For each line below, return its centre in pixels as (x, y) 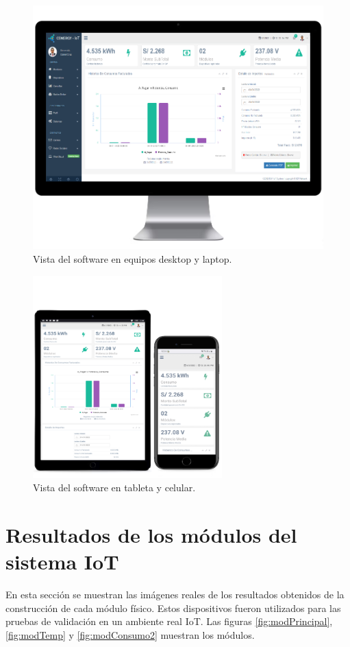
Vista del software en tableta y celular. (114, 487)
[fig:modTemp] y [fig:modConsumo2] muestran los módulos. (130, 634)
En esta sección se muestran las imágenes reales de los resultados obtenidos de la (175, 595)
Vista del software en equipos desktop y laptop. (133, 259)
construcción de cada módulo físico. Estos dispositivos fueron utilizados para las (173, 608)
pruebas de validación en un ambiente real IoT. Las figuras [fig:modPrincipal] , (169, 621)
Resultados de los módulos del (151, 535)
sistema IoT (62, 562)
